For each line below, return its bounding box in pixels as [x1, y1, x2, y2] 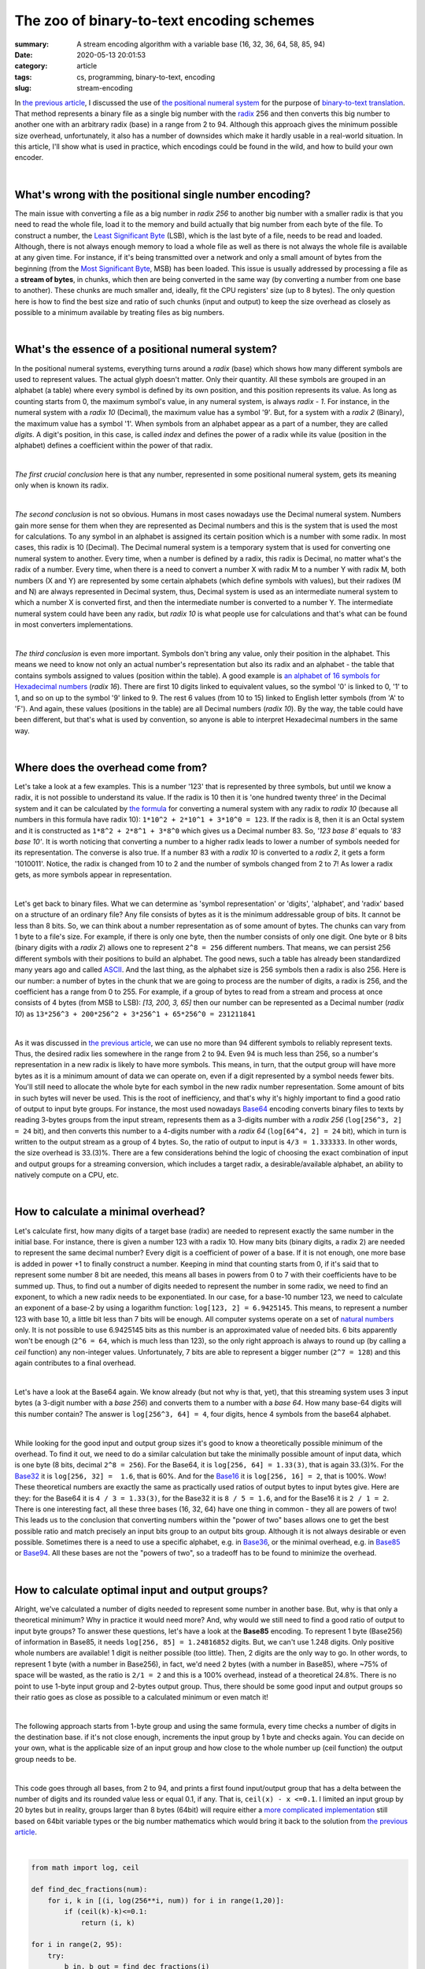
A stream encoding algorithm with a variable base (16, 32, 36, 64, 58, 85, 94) [76, 39, 326, 49]
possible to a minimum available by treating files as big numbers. [14, 308, 224, 317]
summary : [14, 39, 50, 49]
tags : [14, 72, 32, 82]
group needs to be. [14, 1754, 76, 1763]
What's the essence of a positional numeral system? [14, 343, 278, 356]
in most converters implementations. [14, 620, 134, 629]
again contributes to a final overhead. [14, 1359, 136, 1368]
